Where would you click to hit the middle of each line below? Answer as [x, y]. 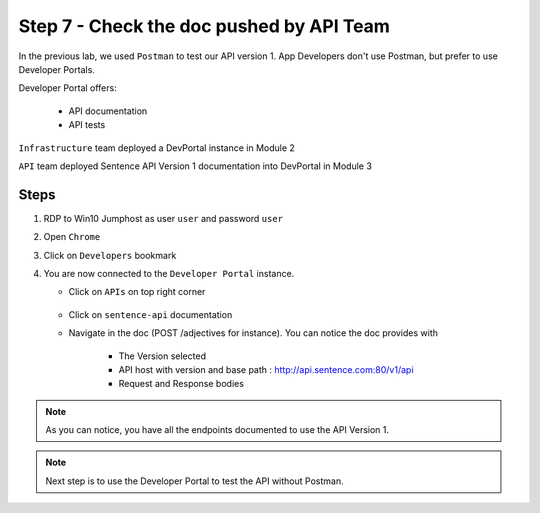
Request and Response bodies [181, 384]
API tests [87, 125]
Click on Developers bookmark [110, 255]
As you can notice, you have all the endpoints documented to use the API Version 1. [217, 430]
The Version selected [162, 356]
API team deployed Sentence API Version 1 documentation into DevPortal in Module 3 [195, 166]
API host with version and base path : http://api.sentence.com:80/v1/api [266, 369]
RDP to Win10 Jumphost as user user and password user [163, 218]
